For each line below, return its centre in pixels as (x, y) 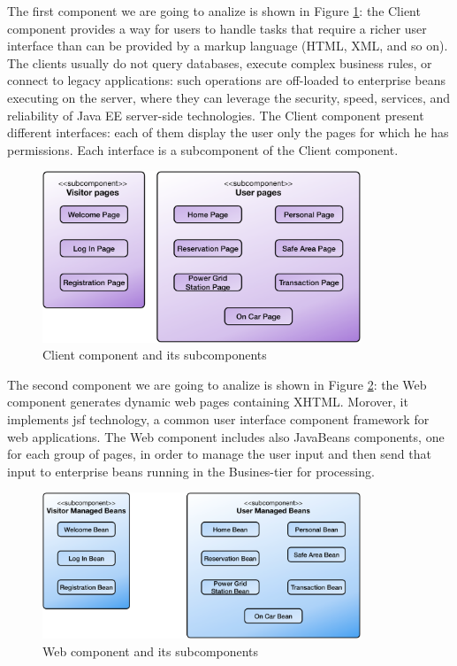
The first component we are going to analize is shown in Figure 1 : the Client (214, 11)
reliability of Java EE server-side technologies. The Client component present (216, 115)
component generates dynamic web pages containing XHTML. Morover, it (208, 402)
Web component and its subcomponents (151, 651)
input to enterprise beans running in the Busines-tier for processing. (191, 471)
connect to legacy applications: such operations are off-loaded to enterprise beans (226, 80)
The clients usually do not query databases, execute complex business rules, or (220, 62)
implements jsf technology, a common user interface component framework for (218, 418)
